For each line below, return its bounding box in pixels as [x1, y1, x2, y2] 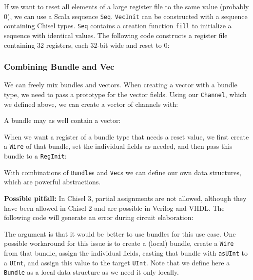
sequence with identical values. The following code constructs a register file [4, 30, 228, 40]
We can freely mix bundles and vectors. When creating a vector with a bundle [4, 80, 237, 90]
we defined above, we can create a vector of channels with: [4, 99, 178, 109]
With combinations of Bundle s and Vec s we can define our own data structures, [4, 167, 241, 177]
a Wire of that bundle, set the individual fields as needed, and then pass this [4, 141, 233, 151]
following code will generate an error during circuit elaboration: [4, 212, 194, 222]
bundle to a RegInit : [4, 151, 67, 160]
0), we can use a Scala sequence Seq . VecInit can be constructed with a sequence [4, 11, 248, 21]
